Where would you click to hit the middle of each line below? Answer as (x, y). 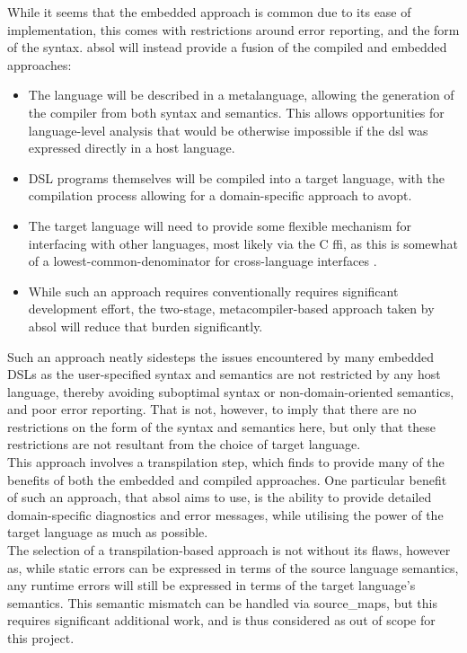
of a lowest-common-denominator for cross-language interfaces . (203, 261)
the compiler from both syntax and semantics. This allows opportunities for (236, 112)
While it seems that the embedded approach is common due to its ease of (209, 12)
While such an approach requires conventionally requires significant (213, 291)
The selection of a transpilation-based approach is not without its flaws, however (229, 550)
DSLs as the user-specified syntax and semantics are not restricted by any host (224, 374)
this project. (41, 638)
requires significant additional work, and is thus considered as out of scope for (221, 620)
